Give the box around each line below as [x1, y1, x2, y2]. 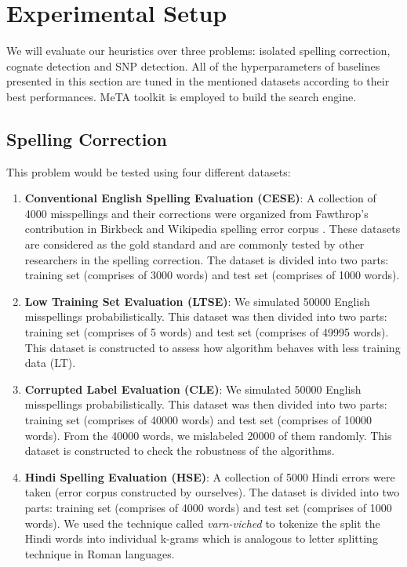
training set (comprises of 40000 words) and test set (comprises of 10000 [24, 412, 372, 428]
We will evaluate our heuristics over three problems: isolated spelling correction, [6, 42, 391, 59]
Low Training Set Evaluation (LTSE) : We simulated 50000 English [24, 293, 370, 309]
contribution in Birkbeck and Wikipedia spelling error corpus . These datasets [24, 220, 401, 237]
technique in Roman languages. [24, 545, 175, 562]
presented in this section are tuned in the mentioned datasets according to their [6, 73, 390, 89]
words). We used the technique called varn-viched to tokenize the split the [24, 514, 380, 531]
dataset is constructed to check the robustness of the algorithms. [24, 442, 335, 459]
